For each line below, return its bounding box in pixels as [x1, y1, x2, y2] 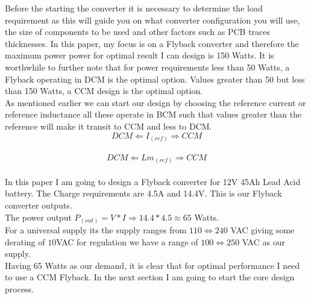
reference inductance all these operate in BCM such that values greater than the [5, 108, 302, 121]
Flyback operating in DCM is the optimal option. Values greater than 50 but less [5, 72, 305, 85]
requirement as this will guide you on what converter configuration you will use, [5, 13, 300, 26]
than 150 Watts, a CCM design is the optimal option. [5, 84, 203, 97]
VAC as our [242, 235, 285, 248]
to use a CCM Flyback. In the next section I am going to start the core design [5, 271, 295, 283]
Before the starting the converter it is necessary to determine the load [5, 2, 263, 14]
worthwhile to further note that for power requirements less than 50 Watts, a [5, 60, 290, 73]
